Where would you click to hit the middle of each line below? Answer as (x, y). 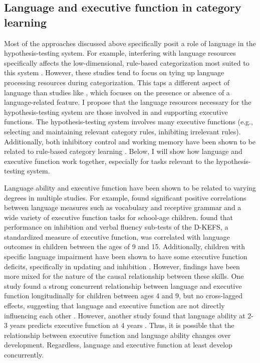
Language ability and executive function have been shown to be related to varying (130, 187)
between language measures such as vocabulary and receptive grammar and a (123, 207)
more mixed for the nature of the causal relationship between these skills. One (124, 276)
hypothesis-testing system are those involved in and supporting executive (116, 112)
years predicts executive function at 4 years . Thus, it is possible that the (122, 325)
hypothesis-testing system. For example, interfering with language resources (120, 53)
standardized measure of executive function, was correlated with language (117, 236)
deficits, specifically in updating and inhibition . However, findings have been (122, 266)
